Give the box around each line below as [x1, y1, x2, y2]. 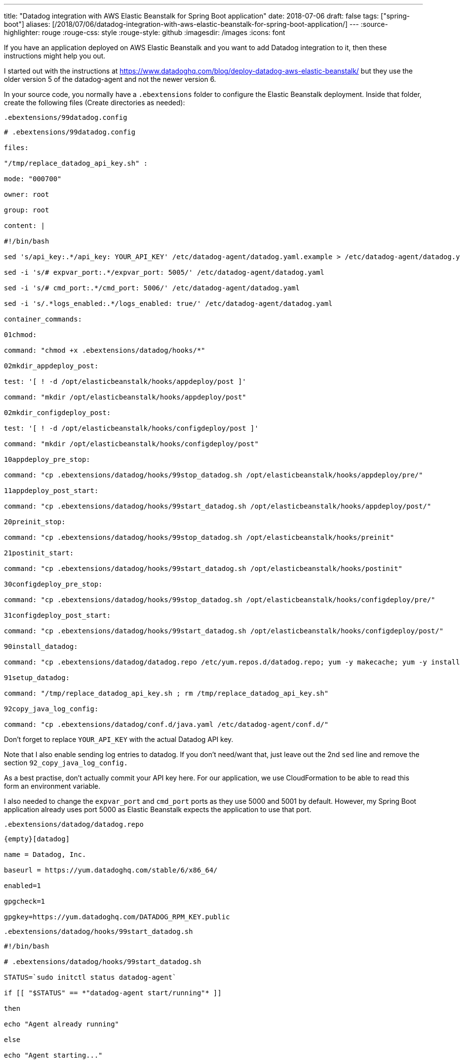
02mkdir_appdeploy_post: [4, 362, 98, 370]
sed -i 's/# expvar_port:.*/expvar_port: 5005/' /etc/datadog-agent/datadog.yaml [4, 268, 325, 276]
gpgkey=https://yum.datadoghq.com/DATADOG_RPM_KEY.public [4, 913, 230, 921]
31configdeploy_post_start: [4, 611, 111, 619]
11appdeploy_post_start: [4, 487, 98, 494]
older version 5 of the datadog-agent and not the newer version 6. [4, 75, 216, 83]
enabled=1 [4, 882, 41, 890]
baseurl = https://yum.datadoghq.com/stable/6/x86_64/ [4, 866, 218, 874]
